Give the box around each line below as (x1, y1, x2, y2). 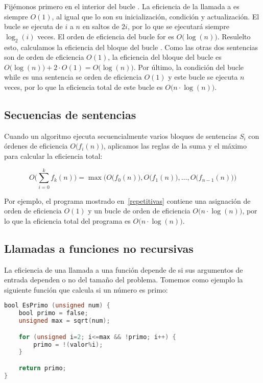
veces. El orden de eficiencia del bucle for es (37, 31, 174, 41)
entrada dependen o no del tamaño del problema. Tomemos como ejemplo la (4, 274, 243, 285)
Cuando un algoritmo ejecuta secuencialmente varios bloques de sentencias (4, 130, 237, 141)
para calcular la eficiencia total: (4, 150, 103, 161)
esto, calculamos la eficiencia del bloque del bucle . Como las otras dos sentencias (4, 41, 258, 52)
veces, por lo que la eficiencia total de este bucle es (4, 81, 163, 92)
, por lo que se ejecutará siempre (127, 21, 229, 32)
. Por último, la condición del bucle (133, 61, 244, 72)
